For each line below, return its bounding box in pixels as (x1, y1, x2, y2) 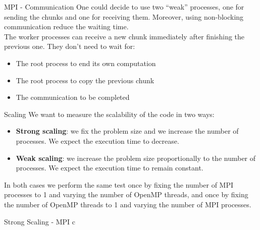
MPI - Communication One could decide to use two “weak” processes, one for (4, 2, 244, 12)
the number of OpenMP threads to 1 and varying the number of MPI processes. (4, 199, 251, 209)
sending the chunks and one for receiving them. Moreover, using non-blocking (4, 11, 244, 22)
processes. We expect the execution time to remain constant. (16, 162, 203, 173)
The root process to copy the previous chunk (16, 75, 154, 85)
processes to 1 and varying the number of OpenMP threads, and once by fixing (4, 189, 248, 200)
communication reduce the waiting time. (4, 21, 129, 32)
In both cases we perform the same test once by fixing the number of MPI (4, 179, 234, 190)
